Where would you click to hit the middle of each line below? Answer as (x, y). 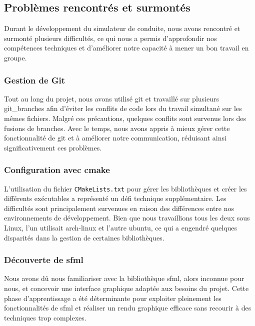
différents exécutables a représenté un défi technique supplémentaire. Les (115, 198)
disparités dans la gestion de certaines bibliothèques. (84, 237)
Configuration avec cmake (57, 170)
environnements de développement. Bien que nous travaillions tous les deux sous (127, 218)
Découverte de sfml (44, 260)
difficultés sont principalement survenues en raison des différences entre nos (119, 208)
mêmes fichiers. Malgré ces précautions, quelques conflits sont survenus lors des (125, 118)
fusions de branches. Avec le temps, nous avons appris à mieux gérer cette (117, 128)
